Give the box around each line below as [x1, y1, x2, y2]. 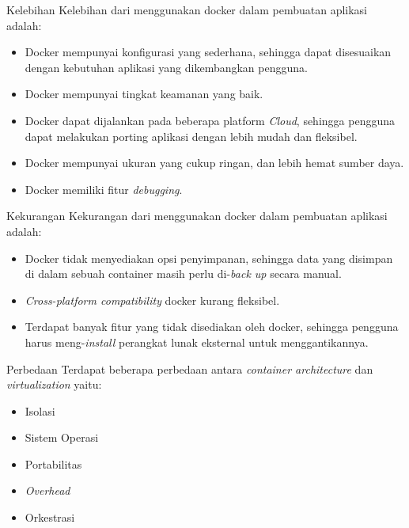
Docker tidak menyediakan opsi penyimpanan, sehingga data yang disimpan [25, 249, 393, 266]
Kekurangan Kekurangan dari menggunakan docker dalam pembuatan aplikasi [6, 207, 388, 224]
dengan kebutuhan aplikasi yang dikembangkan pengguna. [25, 59, 308, 75]
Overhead [25, 482, 70, 499]
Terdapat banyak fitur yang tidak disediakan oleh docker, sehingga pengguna [25, 318, 399, 335]
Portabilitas [25, 455, 82, 472]
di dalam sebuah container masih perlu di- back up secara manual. [25, 265, 342, 282]
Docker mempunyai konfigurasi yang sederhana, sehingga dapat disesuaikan [25, 44, 392, 60]
